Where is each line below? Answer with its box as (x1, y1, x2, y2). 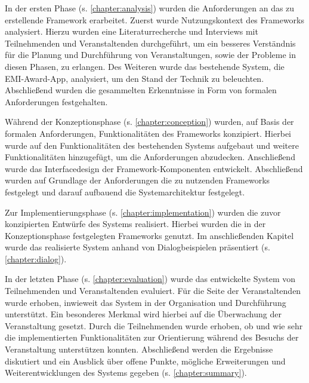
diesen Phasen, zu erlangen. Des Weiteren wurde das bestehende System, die (5, 60, 285, 72)
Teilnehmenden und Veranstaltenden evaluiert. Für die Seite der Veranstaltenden (5, 284, 301, 297)
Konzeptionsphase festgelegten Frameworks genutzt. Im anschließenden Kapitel (5, 229, 294, 241)
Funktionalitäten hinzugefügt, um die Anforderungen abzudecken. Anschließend (5, 151, 295, 163)
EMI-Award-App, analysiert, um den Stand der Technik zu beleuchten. (5, 72, 264, 84)
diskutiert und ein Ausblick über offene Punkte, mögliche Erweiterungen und (5, 354, 286, 367)
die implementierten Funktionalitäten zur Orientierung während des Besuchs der (5, 331, 299, 344)
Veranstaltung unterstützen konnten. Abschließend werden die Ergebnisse (5, 343, 273, 356)
